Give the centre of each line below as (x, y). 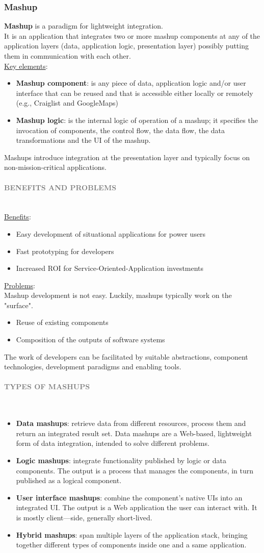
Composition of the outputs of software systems (90, 340)
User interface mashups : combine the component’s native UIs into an (129, 497)
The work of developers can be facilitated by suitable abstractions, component (126, 356)
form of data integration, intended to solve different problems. (113, 443)
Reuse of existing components (62, 322)
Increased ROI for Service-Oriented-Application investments (110, 268)
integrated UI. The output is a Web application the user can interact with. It (137, 507)
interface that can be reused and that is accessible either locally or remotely (135, 93)
